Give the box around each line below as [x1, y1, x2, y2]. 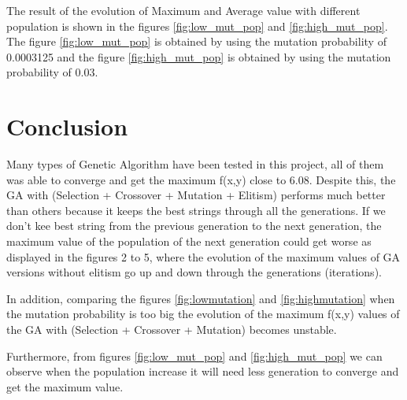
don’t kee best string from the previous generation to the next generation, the [6, 217, 382, 234]
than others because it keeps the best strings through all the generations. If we [6, 202, 386, 218]
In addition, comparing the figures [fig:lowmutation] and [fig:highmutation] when [6, 290, 395, 306]
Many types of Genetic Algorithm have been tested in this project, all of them [6, 156, 384, 172]
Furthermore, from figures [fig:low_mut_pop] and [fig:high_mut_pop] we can [6, 347, 383, 364]
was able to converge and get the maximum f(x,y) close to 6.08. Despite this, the [6, 171, 396, 187]
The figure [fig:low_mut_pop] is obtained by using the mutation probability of [6, 33, 387, 50]
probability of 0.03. [6, 64, 98, 80]
